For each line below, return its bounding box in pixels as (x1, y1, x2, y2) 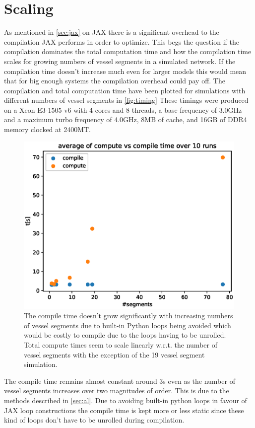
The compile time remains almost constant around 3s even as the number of (4, 375, 235, 386)
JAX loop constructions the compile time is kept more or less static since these (4, 405, 244, 415)
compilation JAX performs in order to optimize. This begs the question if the (4, 36, 239, 47)
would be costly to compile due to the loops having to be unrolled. (24, 330, 226, 340)
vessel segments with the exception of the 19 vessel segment (24, 349, 205, 359)
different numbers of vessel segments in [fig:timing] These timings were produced (4, 95, 249, 105)
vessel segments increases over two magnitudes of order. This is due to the (4, 385, 229, 396)
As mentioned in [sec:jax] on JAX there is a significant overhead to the (4, 27, 219, 37)
